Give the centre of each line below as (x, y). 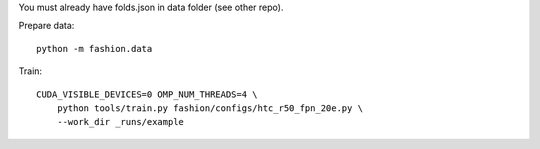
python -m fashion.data (94, 48)
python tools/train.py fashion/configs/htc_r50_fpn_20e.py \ (210, 108)
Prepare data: (46, 26)
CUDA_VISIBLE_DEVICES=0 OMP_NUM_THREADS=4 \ (147, 94)
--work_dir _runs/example (120, 122)
